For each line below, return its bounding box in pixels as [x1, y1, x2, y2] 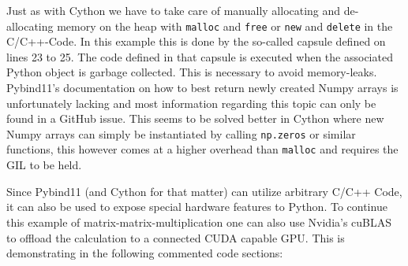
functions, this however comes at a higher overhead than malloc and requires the [6, 141, 399, 157]
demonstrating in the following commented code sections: [6, 245, 283, 261]
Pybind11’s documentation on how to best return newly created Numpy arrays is [6, 79, 399, 96]
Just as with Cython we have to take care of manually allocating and [6, 2, 341, 18]
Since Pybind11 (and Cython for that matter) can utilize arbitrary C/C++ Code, [6, 183, 402, 199]
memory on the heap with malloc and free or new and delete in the [57, 17, 393, 34]
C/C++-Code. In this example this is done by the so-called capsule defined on [6, 33, 386, 50]
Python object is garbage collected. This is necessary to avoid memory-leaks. [6, 64, 377, 80]
